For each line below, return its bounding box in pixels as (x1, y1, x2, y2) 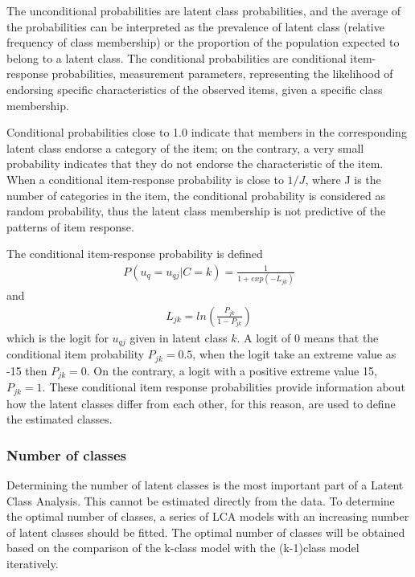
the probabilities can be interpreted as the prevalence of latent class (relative (6, 18, 384, 35)
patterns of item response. (6, 218, 134, 235)
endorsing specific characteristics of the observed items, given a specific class (6, 80, 383, 97)
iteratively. (6, 555, 59, 572)
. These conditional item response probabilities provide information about (42, 379, 405, 395)
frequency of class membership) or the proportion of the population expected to (6, 34, 400, 51)
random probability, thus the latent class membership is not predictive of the (6, 203, 386, 219)
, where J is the (305, 170, 381, 187)
